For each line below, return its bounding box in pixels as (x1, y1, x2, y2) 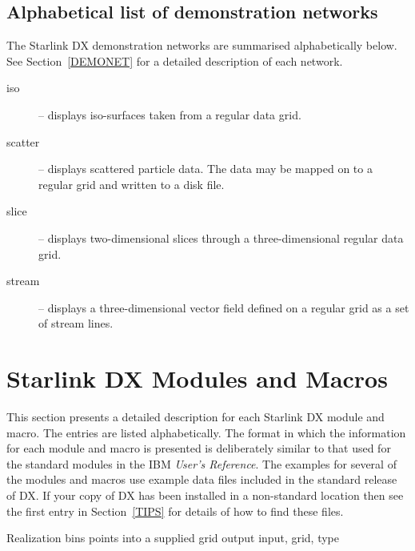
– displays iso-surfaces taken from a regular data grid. (38, 106, 301, 123)
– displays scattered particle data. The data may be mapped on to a (38, 160, 373, 177)
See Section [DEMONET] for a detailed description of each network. (6, 52, 343, 69)
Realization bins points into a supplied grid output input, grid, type (6, 529, 339, 546)
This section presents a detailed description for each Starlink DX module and (6, 408, 385, 425)
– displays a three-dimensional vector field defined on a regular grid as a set (38, 299, 409, 316)
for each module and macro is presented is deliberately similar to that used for (6, 440, 391, 456)
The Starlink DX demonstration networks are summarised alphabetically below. (6, 37, 397, 54)
